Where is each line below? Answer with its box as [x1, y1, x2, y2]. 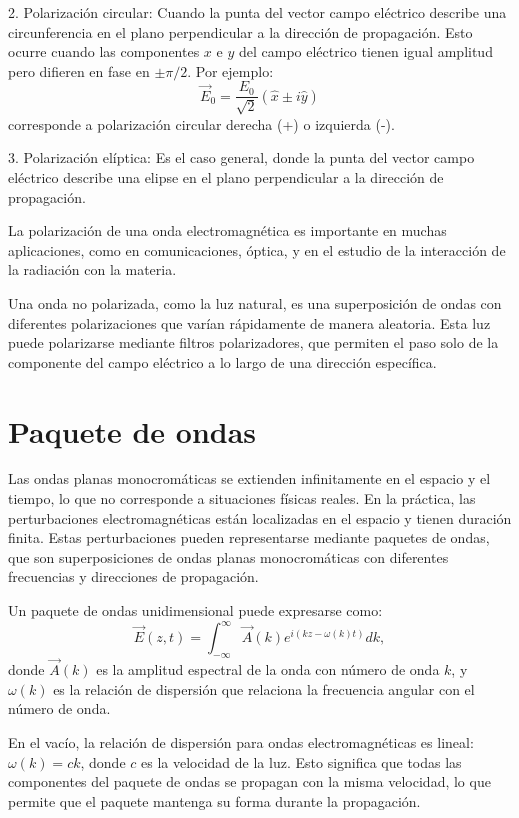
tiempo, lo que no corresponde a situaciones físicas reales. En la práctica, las [8, 488, 476, 509]
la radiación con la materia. [8, 259, 177, 280]
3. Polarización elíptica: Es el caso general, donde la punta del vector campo [8, 147, 475, 168]
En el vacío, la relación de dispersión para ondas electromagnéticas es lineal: [8, 731, 474, 752]
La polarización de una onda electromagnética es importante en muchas [8, 220, 447, 241]
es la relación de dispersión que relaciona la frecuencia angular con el [53, 678, 475, 699]
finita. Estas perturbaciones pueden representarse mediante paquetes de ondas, [8, 527, 490, 548]
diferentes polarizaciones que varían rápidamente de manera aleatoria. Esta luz [8, 312, 491, 333]
